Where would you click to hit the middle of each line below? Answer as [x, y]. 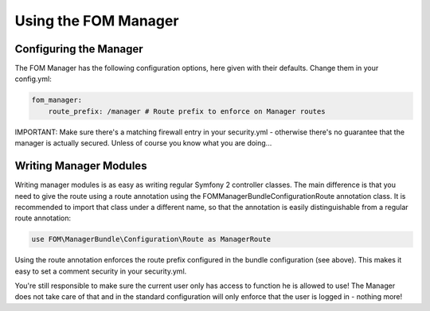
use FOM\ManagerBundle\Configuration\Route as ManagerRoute [151, 239]
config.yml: [33, 79]
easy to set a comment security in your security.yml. [101, 271]
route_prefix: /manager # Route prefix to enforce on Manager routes [187, 111]
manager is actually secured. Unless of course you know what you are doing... [143, 143]
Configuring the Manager [79, 49]
